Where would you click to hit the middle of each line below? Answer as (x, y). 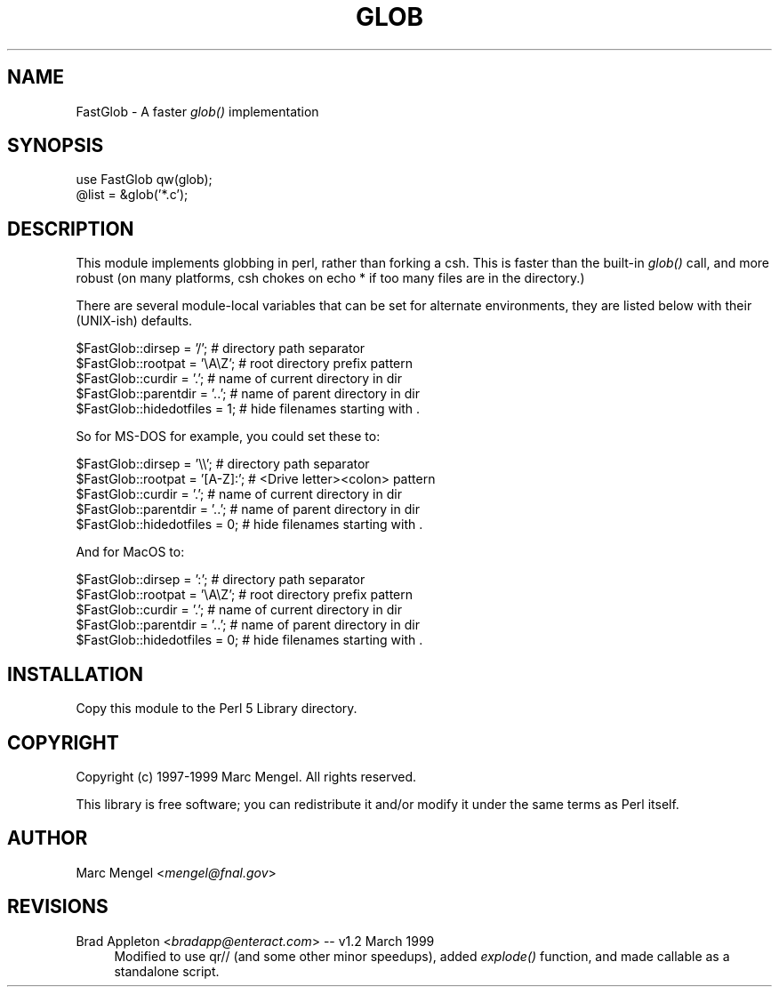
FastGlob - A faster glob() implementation (197, 111)
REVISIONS (58, 907)
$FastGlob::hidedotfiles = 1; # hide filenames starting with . (248, 409)
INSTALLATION (75, 674)
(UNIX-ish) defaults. (134, 321)
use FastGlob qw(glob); (144, 180)
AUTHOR (48, 838)
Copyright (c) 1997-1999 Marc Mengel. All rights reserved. (246, 776)
